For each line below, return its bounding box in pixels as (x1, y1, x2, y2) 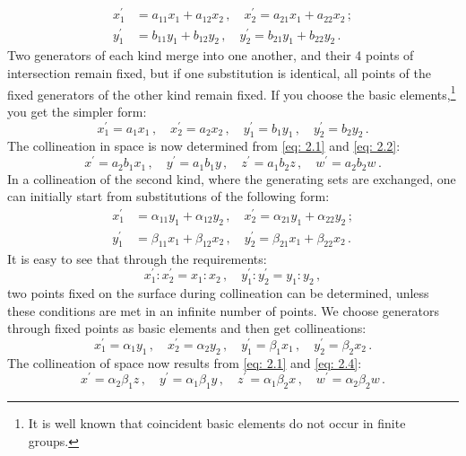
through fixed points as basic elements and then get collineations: (7, 319, 367, 338)
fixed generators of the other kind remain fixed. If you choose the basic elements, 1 (7, 82, 456, 103)
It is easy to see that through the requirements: (7, 249, 267, 267)
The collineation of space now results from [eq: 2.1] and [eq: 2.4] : (7, 353, 362, 372)
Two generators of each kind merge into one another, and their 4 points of (7, 46, 414, 65)
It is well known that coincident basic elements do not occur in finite (28, 414, 406, 433)
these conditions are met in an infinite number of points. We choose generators (7, 301, 439, 320)
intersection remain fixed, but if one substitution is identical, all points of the (7, 64, 432, 83)
